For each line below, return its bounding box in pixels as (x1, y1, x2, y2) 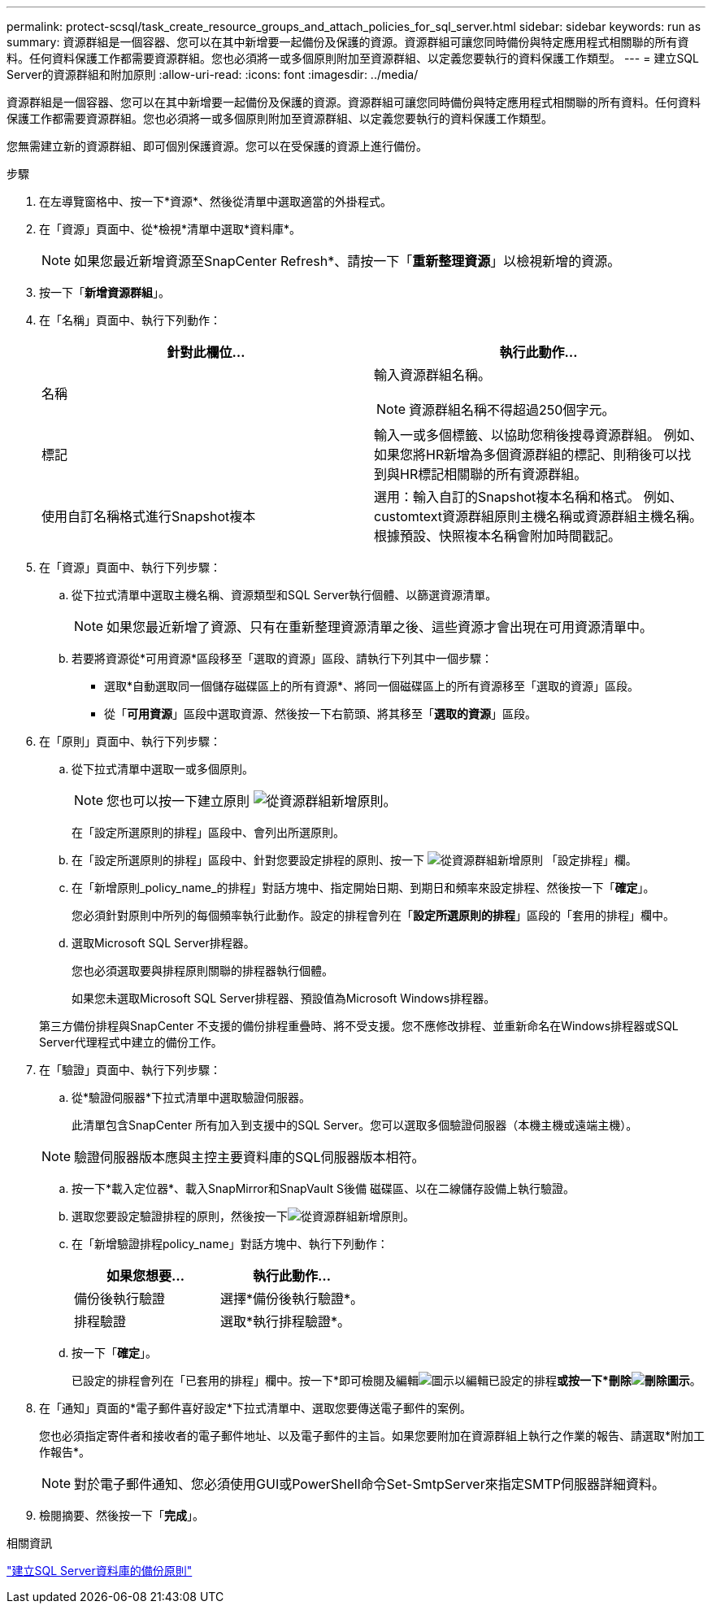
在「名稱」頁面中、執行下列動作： (39, 313, 221, 327)
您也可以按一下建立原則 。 (106, 793, 397, 809)
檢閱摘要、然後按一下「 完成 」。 (39, 1508, 204, 1522)
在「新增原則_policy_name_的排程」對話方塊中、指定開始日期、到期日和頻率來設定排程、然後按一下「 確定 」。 (72, 881, 655, 894)
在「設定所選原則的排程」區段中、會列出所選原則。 (72, 825, 345, 839)
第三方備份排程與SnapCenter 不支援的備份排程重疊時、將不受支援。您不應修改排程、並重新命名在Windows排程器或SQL (39, 1019, 679, 1033)
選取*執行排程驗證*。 (220, 1313, 351, 1329)
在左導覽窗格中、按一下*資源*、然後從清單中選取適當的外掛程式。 (39, 194, 393, 208)
